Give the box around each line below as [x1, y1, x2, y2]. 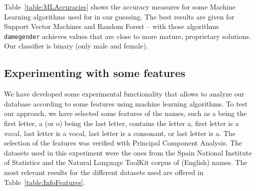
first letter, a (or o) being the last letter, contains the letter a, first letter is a [4, 118, 239, 128]
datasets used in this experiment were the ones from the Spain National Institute [4, 147, 252, 157]
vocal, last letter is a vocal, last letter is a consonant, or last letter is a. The [4, 127, 236, 138]
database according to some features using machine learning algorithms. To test [4, 98, 248, 108]
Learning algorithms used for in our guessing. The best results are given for [4, 11, 235, 21]
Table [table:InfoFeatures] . [4, 176, 85, 187]
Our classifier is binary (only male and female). [4, 40, 148, 51]
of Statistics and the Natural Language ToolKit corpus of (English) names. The [4, 157, 248, 167]
